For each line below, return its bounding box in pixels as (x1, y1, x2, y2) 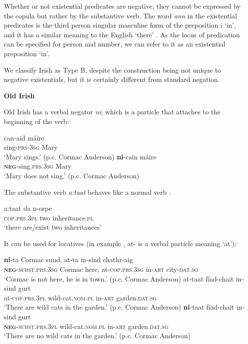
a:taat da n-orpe (4, 203, 52, 213)
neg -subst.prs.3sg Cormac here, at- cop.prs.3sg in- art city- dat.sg (4, 264, 198, 274)
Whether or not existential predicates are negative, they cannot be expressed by (4, 1, 241, 11)
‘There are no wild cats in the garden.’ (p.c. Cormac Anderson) (4, 330, 191, 341)
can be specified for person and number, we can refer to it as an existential (4, 39, 226, 49)
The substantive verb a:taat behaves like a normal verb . (4, 187, 171, 197)
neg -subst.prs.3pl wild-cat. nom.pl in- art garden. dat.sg (4, 321, 169, 331)
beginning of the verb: (4, 116, 69, 126)
